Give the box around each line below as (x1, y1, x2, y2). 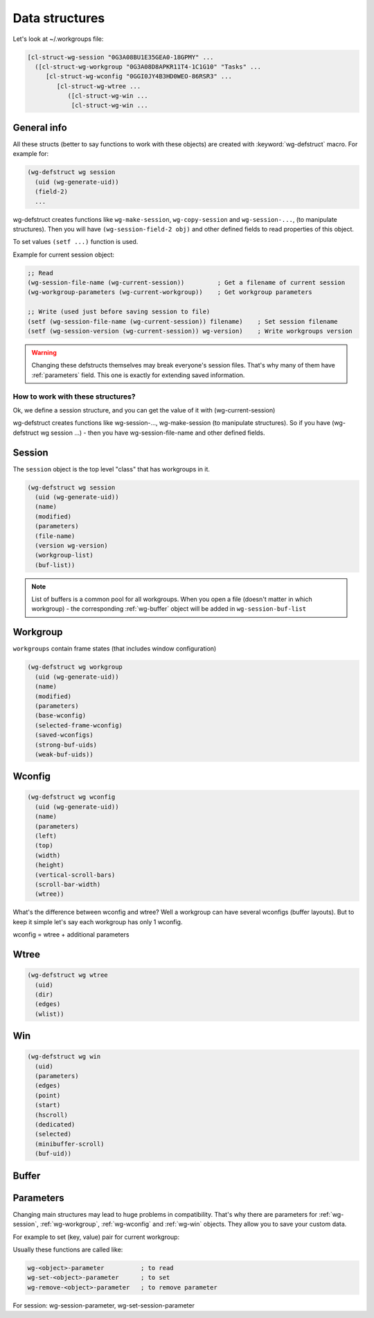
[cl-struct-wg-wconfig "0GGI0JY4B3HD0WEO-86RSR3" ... (45, 73, 232, 80)
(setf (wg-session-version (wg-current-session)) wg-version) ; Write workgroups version (27, 327, 353, 336)
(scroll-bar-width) (35, 881, 101, 888)
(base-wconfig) (35, 711, 87, 720)
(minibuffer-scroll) (35, 1140, 105, 1147)
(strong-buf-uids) (35, 740, 97, 749)
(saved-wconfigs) (35, 731, 93, 739)
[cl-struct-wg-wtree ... (56, 82, 141, 90)
